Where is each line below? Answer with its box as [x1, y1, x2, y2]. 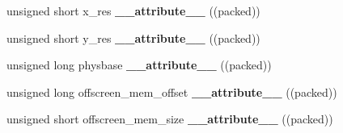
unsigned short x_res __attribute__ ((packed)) [6, 2, 260, 19]
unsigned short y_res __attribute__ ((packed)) [6, 29, 260, 46]
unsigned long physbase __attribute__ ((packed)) [6, 56, 272, 73]
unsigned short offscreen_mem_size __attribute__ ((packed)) [6, 110, 333, 127]
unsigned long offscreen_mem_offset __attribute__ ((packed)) [6, 83, 337, 100]
